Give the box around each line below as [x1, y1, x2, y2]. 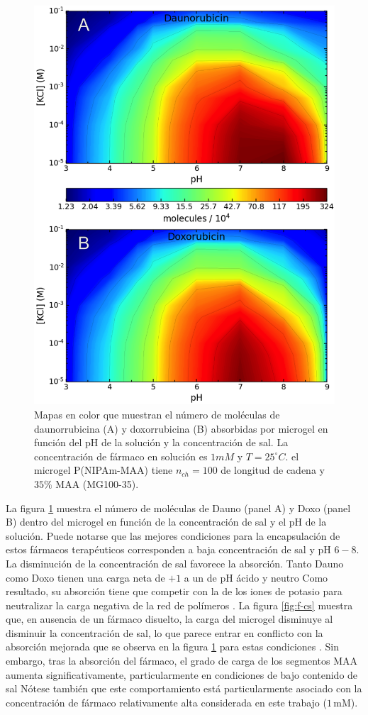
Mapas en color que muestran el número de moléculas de [34, 406, 280, 421]
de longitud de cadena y [221, 462, 325, 477]
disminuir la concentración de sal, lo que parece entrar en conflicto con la [6, 625, 323, 640]
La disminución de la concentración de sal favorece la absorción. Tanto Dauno [6, 555, 344, 570]
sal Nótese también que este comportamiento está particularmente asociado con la [6, 681, 362, 696]
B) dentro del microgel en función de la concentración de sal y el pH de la [6, 514, 327, 529]
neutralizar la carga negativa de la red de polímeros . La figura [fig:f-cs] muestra [6, 597, 353, 612]
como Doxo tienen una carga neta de [6, 570, 165, 584]
